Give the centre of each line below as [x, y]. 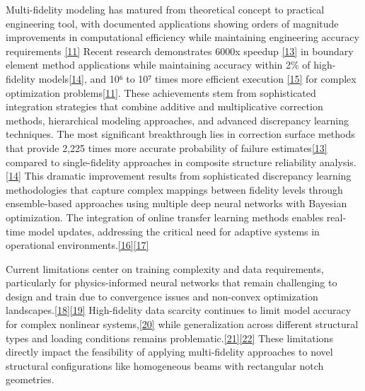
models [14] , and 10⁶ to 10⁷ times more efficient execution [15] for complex [197, 78]
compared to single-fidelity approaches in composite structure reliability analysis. [181, 162]
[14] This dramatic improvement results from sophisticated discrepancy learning [179, 176]
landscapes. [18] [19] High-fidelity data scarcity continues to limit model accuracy [179, 310]
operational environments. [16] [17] [77, 245]
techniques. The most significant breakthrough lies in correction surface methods [180, 134]
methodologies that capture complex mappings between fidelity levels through [174, 189]
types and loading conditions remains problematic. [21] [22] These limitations [169, 338]
